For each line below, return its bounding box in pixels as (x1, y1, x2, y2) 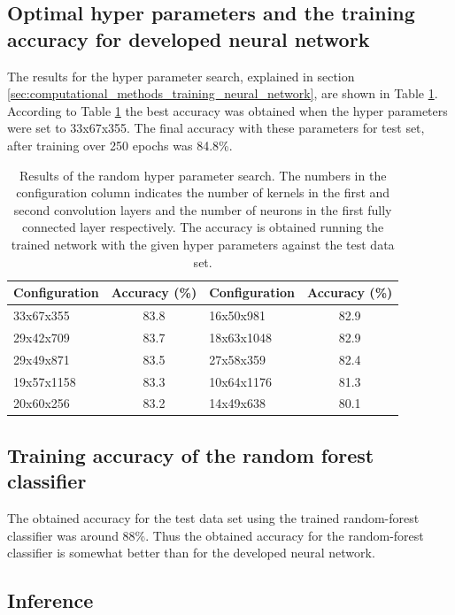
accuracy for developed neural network (7, 25, 370, 52)
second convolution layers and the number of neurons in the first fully (13, 200, 392, 219)
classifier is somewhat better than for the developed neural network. (7, 543, 375, 562)
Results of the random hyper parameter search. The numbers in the (19, 165, 387, 184)
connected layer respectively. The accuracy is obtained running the (22, 218, 384, 236)
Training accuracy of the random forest (7, 441, 374, 468)
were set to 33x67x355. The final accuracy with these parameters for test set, (7, 119, 425, 137)
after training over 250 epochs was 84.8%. (7, 135, 233, 154)
